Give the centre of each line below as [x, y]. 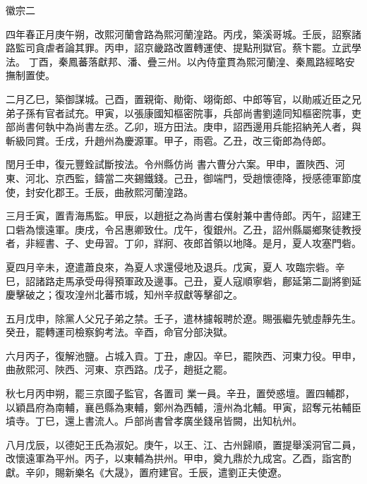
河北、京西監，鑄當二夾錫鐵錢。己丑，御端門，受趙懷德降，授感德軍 [183, 177]
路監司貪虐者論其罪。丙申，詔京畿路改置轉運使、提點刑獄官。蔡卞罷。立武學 [183, 48]
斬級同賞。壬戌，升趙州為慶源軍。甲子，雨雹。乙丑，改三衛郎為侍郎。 [169, 140]
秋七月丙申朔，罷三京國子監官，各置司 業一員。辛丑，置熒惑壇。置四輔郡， [180, 393]
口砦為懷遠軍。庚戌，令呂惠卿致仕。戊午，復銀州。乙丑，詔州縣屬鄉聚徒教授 [183, 229]
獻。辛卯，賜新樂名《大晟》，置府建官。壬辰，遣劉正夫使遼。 [146, 472]
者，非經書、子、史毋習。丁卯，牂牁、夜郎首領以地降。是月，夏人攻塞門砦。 [183, 243]
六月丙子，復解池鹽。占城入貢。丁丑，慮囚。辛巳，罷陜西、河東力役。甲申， [183, 355]
